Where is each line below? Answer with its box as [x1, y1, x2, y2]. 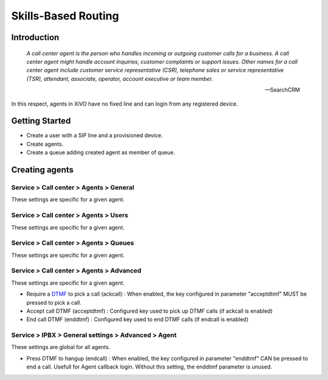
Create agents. [26, 140, 64, 148]
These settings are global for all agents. [11, 344, 111, 351]
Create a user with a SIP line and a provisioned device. [26, 132, 163, 139]
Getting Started [11, 116, 71, 126]
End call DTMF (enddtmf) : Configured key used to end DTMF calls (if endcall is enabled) [26, 316, 249, 323]
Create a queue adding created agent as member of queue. [26, 149, 176, 156]
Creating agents [11, 165, 74, 175]
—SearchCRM [264, 86, 300, 93]
